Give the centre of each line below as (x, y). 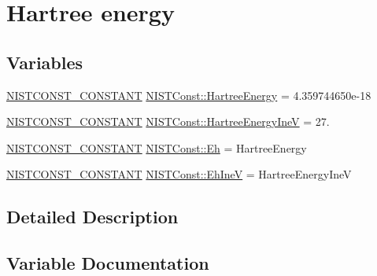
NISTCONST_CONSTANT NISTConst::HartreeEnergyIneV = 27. (168, 121)
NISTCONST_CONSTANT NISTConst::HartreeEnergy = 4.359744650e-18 (189, 95)
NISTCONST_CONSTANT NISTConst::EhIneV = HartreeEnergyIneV (179, 174)
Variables (45, 62)
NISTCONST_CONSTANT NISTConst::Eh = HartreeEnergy (157, 147)
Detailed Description (92, 217)
